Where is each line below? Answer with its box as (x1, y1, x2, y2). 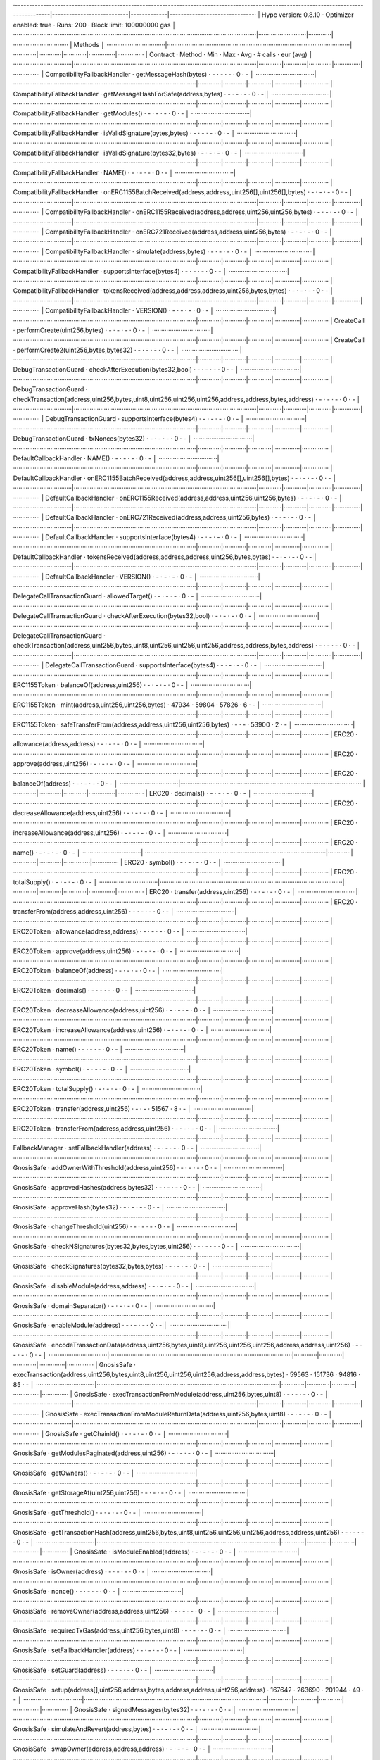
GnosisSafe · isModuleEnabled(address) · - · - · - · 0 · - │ (74, 1547, 237, 1556)
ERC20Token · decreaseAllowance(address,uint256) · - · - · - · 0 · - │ (13, 1005, 212, 1014)
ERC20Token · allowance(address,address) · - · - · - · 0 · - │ (13, 926, 186, 936)
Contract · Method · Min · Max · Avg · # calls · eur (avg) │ (148, 50, 313, 58)
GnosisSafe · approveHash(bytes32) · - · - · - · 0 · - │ (13, 1202, 165, 1211)
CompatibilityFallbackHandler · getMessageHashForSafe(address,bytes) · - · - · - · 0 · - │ (13, 89, 270, 98)
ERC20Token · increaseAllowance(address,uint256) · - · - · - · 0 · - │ (13, 1025, 210, 1034)
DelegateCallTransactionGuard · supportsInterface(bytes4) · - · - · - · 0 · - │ (45, 661, 263, 670)
